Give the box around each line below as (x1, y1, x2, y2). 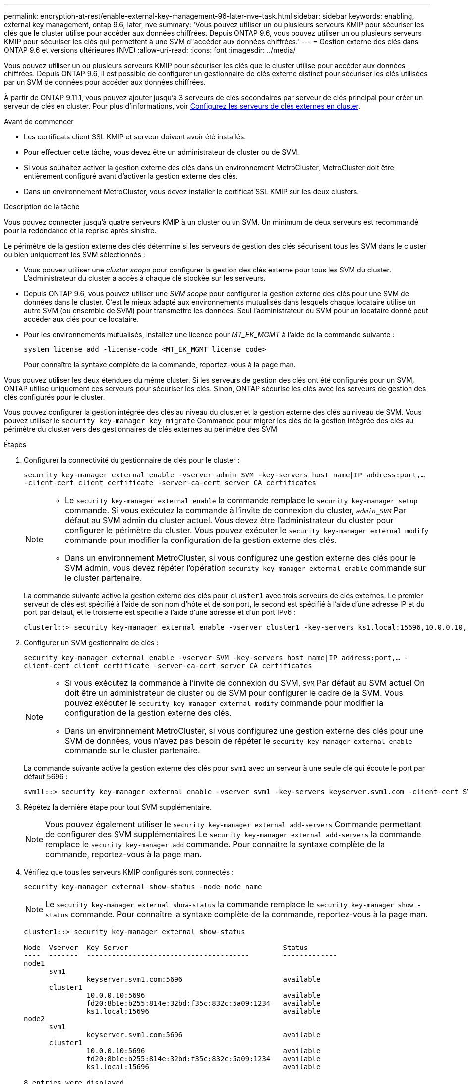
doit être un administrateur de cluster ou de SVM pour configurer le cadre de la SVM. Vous (65, 688, 403, 698)
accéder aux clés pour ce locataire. (24, 315, 139, 323)
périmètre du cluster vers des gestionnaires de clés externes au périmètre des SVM (4, 425, 277, 433)
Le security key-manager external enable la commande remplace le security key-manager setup (65, 495, 418, 505)
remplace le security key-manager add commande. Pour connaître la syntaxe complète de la (45, 839, 385, 849)
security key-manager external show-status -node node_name (24, 883, 262, 891)
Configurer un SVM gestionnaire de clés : (24, 638, 159, 647)
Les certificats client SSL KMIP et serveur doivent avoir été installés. (24, 133, 246, 141)
